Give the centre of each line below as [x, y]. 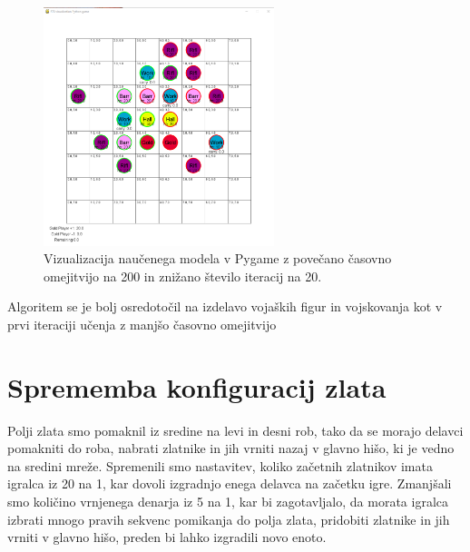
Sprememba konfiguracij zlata [197, 386]
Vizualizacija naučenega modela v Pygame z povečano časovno [218, 258]
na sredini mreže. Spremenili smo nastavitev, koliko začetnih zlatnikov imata [220, 465]
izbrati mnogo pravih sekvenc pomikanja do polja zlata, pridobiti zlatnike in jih [229, 519]
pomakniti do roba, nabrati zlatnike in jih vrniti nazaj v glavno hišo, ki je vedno [231, 448]
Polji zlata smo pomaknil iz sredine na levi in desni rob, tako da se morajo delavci [235, 430]
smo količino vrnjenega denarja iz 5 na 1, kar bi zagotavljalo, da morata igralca [228, 502]
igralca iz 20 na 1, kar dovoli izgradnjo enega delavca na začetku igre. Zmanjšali [230, 483]
